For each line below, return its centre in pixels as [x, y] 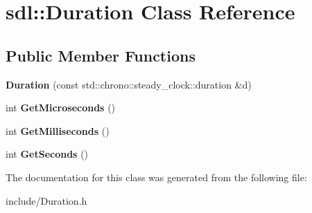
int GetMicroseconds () [61, 108]
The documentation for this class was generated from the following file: [156, 177]
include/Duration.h [46, 200]
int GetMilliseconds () [58, 130]
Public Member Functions [101, 55]
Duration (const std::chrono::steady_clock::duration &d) [129, 84]
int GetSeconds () [47, 154]
